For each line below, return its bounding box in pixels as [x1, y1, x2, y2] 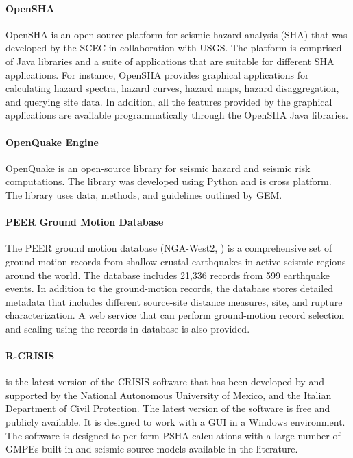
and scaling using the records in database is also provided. [5, 321, 250, 335]
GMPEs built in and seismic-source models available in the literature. [5, 442, 298, 456]
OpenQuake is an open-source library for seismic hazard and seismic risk [5, 160, 311, 175]
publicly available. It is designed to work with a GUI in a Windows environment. [5, 415, 345, 429]
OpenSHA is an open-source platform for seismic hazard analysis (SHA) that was [5, 27, 348, 41]
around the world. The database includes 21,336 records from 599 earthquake [5, 267, 330, 282]
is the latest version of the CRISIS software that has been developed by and [5, 374, 324, 389]
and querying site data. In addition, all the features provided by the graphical [5, 94, 332, 108]
